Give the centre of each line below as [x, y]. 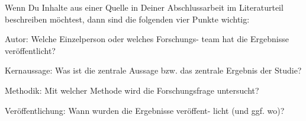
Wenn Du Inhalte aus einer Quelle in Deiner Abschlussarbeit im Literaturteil [144, 7]
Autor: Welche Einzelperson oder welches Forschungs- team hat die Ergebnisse [147, 39]
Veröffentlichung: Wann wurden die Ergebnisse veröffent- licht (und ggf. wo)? [145, 110]
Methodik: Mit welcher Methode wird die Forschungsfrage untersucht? [132, 90]
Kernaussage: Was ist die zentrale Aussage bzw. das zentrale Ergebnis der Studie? [153, 70]
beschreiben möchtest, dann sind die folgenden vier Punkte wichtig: [127, 19]
